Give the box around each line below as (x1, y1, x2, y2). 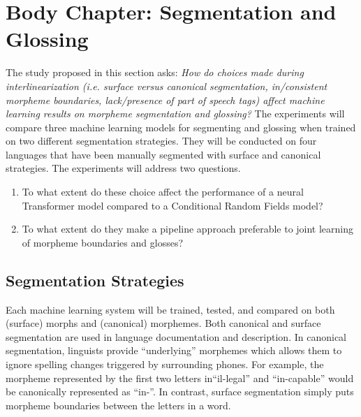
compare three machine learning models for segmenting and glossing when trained (6, 119, 356, 134)
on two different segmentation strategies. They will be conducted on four (6, 133, 317, 148)
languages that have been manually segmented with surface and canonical (6, 147, 321, 161)
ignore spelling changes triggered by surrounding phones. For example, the (6, 357, 324, 372)
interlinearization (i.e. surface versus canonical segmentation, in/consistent (6, 78, 327, 93)
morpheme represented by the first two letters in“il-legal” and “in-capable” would (6, 370, 354, 385)
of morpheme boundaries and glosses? (22, 235, 184, 249)
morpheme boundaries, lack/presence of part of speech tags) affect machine (6, 92, 325, 107)
